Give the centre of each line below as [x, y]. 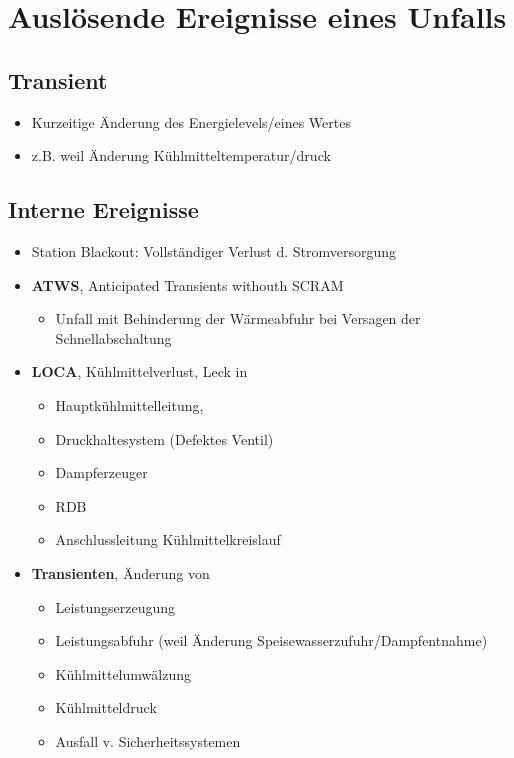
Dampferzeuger [101, 472]
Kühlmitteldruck [106, 707]
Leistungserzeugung [115, 606]
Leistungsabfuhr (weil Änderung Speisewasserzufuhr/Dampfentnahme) [271, 640]
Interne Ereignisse [103, 209]
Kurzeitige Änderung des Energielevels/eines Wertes [191, 121]
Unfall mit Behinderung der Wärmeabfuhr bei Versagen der [238, 318]
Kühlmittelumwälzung [123, 673]
